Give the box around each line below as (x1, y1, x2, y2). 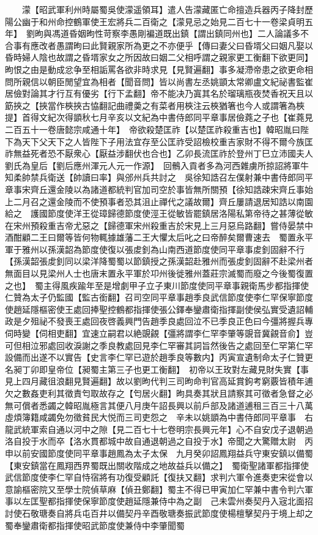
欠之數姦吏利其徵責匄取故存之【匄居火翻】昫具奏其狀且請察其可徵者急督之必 (5, 387, 313, 399)
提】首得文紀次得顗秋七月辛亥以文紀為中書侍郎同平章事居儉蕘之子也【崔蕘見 (5, 111, 313, 124)
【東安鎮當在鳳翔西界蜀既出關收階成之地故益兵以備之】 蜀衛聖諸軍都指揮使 (5, 458, 309, 471)
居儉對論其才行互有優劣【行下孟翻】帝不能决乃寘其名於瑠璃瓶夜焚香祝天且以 (5, 87, 313, 100)
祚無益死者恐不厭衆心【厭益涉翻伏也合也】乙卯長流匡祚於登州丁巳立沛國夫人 (5, 147, 313, 160)
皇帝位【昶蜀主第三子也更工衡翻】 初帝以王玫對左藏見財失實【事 (47, 362, 309, 375)
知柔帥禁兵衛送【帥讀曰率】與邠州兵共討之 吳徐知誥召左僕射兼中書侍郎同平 (5, 171, 313, 184)
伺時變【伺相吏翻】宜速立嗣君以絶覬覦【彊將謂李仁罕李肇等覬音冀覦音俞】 (5, 327, 305, 340)
